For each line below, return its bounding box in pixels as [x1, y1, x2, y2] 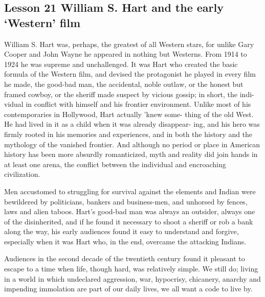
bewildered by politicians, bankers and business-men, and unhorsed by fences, [4, 196, 248, 207]
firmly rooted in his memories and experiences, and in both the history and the [4, 128, 253, 139]
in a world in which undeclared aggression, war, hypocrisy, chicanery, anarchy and [4, 273, 261, 284]
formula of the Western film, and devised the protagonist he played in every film [4, 68, 256, 79]
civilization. [4, 169, 40, 179]
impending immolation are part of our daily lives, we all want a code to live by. [4, 283, 253, 294]
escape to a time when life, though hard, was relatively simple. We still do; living [4, 263, 258, 274]
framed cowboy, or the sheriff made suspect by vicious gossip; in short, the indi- [4, 88, 254, 99]
